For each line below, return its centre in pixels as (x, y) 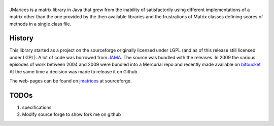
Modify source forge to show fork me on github (72, 114)
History (22, 38)
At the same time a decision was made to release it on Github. (74, 71)
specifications (37, 107)
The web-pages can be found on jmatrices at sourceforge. (71, 81)
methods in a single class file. (40, 24)
